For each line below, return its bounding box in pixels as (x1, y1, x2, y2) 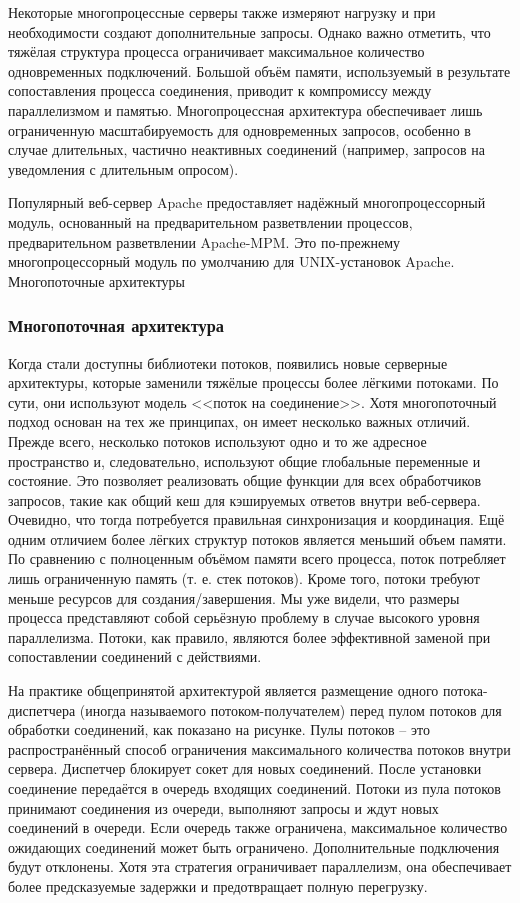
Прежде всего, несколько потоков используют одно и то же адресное (8, 430, 427, 451)
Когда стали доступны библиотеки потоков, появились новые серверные (8, 352, 448, 373)
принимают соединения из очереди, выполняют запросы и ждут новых (8, 797, 439, 818)
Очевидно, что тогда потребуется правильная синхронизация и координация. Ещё (8, 509, 505, 530)
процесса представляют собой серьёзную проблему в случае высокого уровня (8, 607, 480, 628)
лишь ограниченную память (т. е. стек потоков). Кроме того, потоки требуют (8, 568, 480, 589)
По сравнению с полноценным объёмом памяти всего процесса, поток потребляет (8, 548, 506, 569)
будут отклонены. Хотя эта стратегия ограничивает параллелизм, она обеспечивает (8, 856, 512, 877)
